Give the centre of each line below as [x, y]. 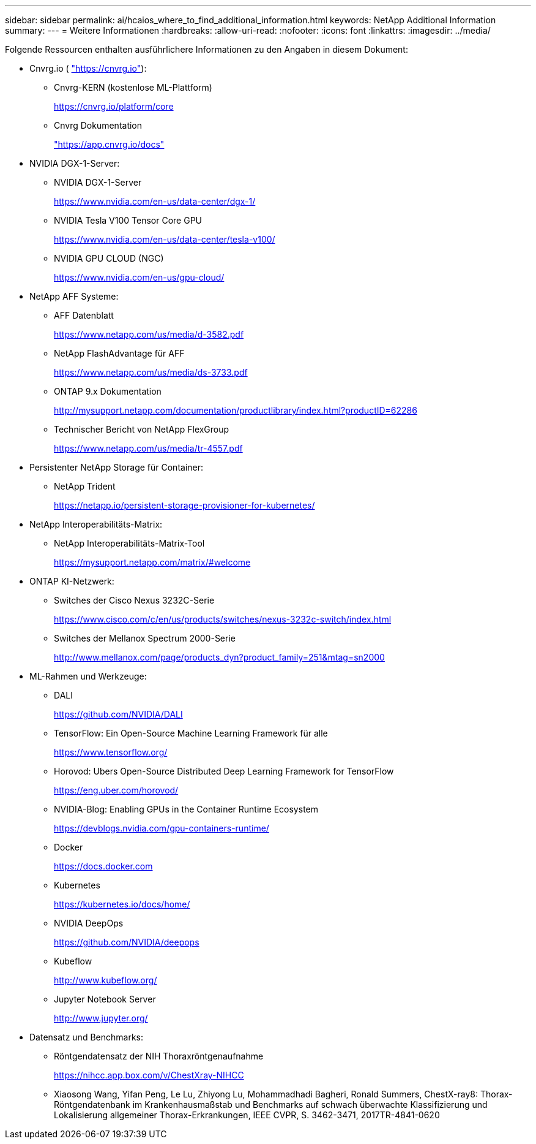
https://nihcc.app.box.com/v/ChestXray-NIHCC [149, 1075]
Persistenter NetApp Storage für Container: [117, 467]
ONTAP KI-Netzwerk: [72, 581]
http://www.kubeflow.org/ [106, 980]
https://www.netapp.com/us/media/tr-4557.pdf [148, 448]
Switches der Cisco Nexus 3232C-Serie [134, 600]
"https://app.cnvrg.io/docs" [109, 144]
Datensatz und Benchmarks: [86, 1037]
